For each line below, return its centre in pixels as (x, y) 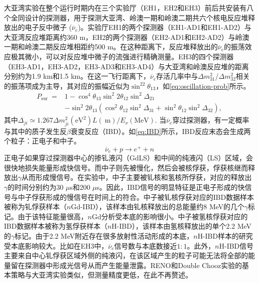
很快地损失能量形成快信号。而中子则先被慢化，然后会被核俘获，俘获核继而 (126, 167)
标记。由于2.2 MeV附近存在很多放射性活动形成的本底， (104, 235)
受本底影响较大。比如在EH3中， (56, 245)
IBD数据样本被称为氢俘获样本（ (56, 226)
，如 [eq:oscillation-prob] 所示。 (203, 85)
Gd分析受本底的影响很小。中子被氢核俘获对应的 (170, 216)
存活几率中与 (177, 76)
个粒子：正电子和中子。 (42, 141)
